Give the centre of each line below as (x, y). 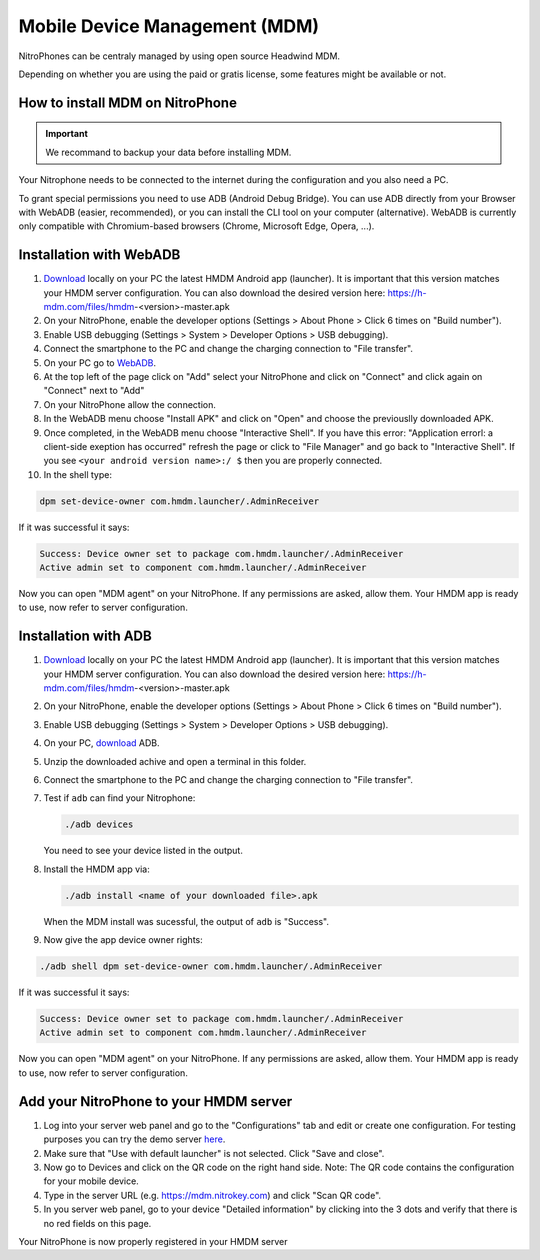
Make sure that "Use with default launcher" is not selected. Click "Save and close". (214, 1153)
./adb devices (99, 824)
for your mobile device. (91, 1181)
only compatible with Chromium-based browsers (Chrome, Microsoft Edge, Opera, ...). (196, 226)
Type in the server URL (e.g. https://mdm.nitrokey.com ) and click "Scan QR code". (212, 1195)
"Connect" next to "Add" (94, 391)
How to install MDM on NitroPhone (127, 102)
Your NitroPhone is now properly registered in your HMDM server (153, 1241)
